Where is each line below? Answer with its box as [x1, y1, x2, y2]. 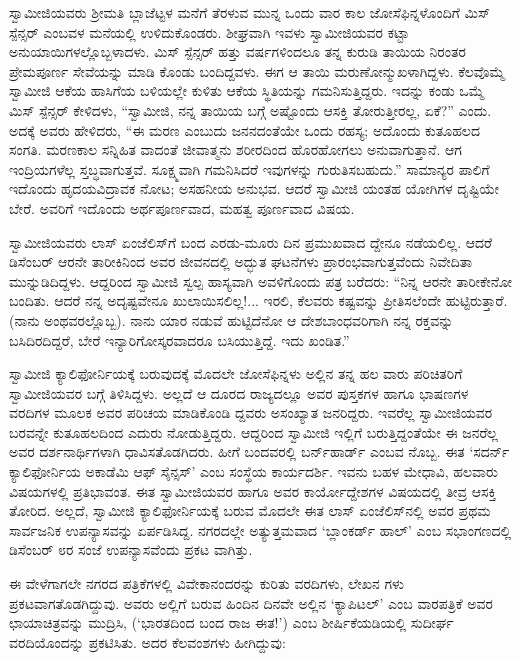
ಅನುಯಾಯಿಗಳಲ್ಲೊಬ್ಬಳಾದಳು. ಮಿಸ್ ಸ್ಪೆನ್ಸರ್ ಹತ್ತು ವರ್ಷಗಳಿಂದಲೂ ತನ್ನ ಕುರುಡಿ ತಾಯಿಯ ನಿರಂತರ [9, 41, 466, 62]
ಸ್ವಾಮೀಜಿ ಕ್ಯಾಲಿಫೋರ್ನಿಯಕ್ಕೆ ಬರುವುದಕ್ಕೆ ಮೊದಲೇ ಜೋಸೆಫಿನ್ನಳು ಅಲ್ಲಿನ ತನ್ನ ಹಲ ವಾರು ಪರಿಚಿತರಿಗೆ [9, 363, 463, 384]
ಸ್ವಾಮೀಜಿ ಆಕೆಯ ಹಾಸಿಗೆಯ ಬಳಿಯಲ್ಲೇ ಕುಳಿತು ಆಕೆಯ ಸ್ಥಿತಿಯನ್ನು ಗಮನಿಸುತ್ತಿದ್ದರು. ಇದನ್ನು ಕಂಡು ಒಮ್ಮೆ [9, 80, 484, 101]
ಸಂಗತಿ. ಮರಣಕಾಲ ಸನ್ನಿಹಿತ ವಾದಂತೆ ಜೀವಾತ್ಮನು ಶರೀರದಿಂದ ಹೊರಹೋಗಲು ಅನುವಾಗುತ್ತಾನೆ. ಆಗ [9, 139, 462, 160]
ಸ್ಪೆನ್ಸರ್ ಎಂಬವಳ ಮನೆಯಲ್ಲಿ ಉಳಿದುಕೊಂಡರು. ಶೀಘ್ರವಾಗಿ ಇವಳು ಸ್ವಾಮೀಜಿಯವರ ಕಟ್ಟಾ [9, 21, 410, 42]
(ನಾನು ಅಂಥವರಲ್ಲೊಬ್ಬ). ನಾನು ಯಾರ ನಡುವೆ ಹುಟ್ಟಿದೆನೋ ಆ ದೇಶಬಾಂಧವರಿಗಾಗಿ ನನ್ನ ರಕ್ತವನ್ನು [9, 309, 454, 330]
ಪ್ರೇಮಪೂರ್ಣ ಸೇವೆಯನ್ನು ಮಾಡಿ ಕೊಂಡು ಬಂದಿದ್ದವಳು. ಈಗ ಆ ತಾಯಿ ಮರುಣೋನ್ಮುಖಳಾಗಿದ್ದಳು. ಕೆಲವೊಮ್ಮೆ [9, 60, 505, 81]
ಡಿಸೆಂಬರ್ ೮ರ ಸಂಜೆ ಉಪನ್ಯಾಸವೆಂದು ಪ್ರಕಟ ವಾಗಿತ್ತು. [9, 539, 253, 560]
